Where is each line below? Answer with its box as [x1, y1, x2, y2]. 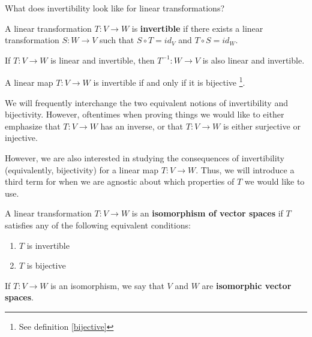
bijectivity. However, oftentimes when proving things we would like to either [5, 108, 284, 121]
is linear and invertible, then [50, 53, 155, 66]
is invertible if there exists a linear [131, 22, 263, 34]
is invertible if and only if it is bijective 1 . [93, 74, 245, 89]
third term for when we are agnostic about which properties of [5, 175, 235, 188]
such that [100, 34, 134, 46]
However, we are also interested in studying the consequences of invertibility [5, 152, 285, 164]
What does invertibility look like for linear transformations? [5, 2, 225, 14]
